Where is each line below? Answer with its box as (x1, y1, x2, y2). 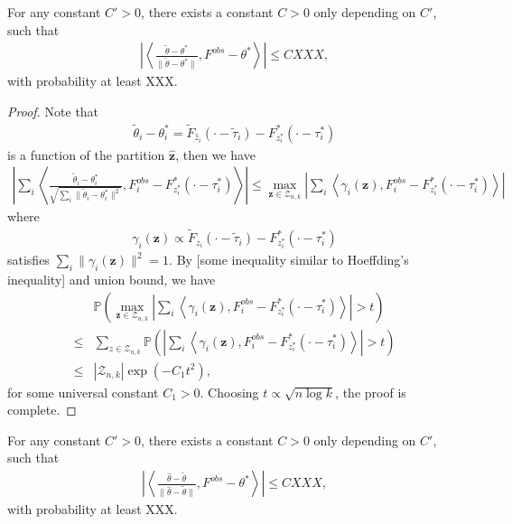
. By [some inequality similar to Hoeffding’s (169, 250, 409, 269)
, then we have (175, 145, 256, 164)
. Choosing (200, 382, 259, 401)
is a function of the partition (7, 145, 165, 164)
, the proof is (335, 382, 406, 401)
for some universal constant (7, 382, 159, 401)
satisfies (7, 250, 50, 269)
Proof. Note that (7, 101, 99, 120)
